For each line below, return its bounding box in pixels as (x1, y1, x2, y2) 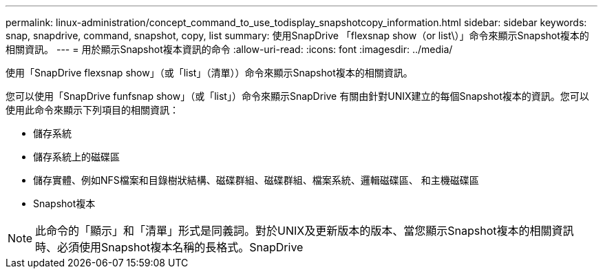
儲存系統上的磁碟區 (33, 151, 120, 162)
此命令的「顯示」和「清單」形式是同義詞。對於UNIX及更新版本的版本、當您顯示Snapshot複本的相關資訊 (35, 224, 574, 238)
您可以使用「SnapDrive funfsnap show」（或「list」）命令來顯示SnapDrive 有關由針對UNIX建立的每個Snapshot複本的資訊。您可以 (6, 90, 589, 102)
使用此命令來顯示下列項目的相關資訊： (6, 104, 179, 116)
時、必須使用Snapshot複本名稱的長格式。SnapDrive (35, 240, 304, 254)
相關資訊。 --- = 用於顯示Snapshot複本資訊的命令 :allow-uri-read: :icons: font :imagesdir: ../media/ (6, 43, 453, 55)
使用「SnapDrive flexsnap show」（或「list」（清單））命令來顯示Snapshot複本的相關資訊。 (6, 67, 413, 78)
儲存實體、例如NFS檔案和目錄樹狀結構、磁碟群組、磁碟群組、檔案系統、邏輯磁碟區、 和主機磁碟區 (33, 174, 479, 186)
